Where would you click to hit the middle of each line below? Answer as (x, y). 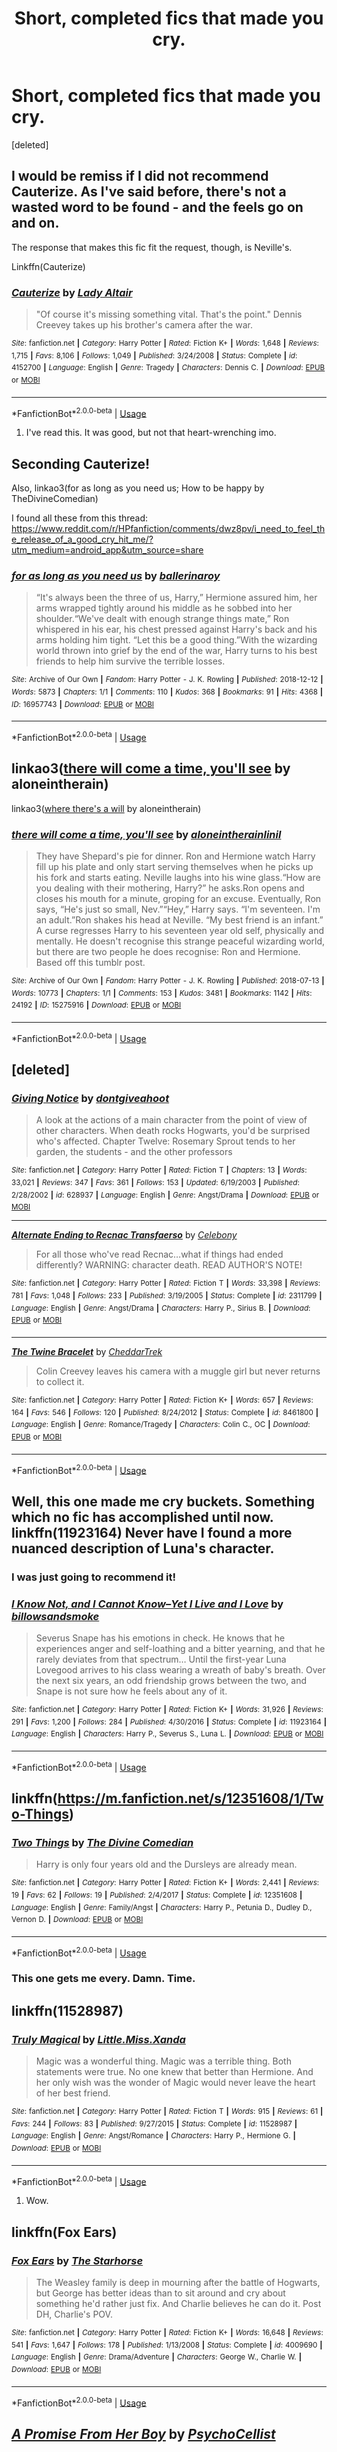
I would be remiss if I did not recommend (140, 176)
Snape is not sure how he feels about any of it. (131, 1691)
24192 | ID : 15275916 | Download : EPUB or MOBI (96, 1005)
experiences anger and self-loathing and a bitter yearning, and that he (180, 1648)
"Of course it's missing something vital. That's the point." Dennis (169, 314)
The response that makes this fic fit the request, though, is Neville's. (152, 247)
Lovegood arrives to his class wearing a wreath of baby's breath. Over (180, 1669)
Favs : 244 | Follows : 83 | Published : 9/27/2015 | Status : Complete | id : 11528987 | (154, 2123)
